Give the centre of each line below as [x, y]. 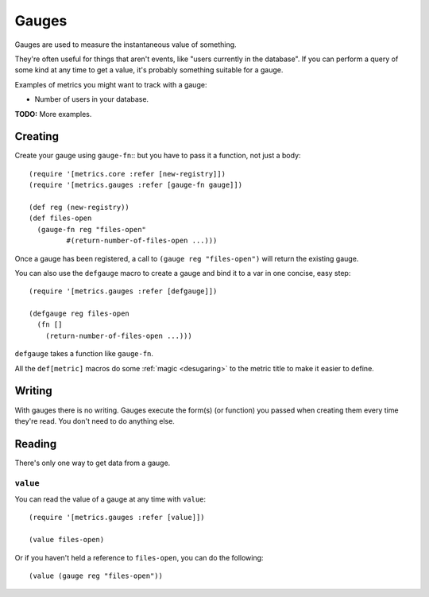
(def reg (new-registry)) [79, 207]
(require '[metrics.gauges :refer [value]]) [117, 518]
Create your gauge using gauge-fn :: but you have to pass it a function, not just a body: [158, 156]
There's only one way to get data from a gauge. [93, 463]
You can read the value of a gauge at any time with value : [110, 499]
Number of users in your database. [92, 99]
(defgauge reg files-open [79, 314]
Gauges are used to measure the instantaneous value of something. [126, 45]
